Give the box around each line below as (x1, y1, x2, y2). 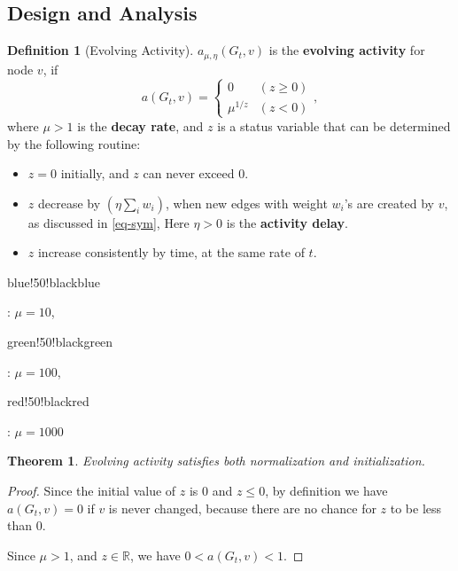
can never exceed (143, 164, 235, 183)
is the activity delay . (226, 213, 348, 231)
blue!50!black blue (7, 272, 101, 291)
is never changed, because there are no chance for (108, 498, 376, 517)
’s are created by (344, 193, 434, 212)
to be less (390, 498, 442, 517)
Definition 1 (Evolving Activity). (7, 41, 194, 59)
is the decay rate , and (77, 116, 204, 135)
